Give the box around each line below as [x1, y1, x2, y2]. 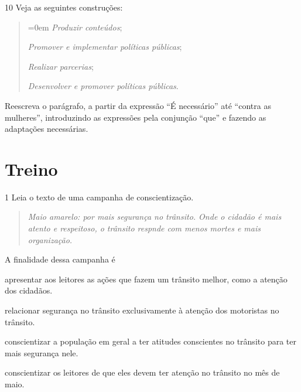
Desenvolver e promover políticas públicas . [28, 80, 179, 92]
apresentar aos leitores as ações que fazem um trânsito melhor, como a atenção [5, 272, 288, 285]
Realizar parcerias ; [28, 60, 94, 72]
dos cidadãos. [5, 284, 53, 296]
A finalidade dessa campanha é [5, 253, 115, 265]
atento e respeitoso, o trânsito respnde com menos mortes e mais [28, 222, 261, 234]
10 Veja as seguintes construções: [5, 1, 123, 13]
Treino [5, 156, 58, 180]
